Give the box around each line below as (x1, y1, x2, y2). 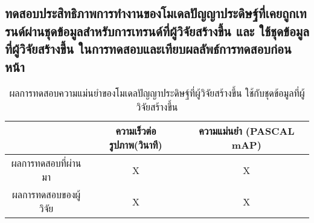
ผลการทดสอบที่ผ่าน (11, 156, 82, 170)
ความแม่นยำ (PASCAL (199, 124, 295, 138)
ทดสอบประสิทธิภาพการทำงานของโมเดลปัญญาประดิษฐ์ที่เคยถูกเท (5, 4, 307, 22)
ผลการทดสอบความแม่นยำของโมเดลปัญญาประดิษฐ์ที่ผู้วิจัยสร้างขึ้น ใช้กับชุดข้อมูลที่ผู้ (9, 86, 305, 100)
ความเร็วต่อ (115, 124, 156, 138)
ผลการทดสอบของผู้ (11, 187, 81, 202)
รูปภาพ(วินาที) (109, 138, 162, 152)
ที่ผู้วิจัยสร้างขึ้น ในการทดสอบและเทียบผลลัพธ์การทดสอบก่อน (5, 39, 292, 58)
